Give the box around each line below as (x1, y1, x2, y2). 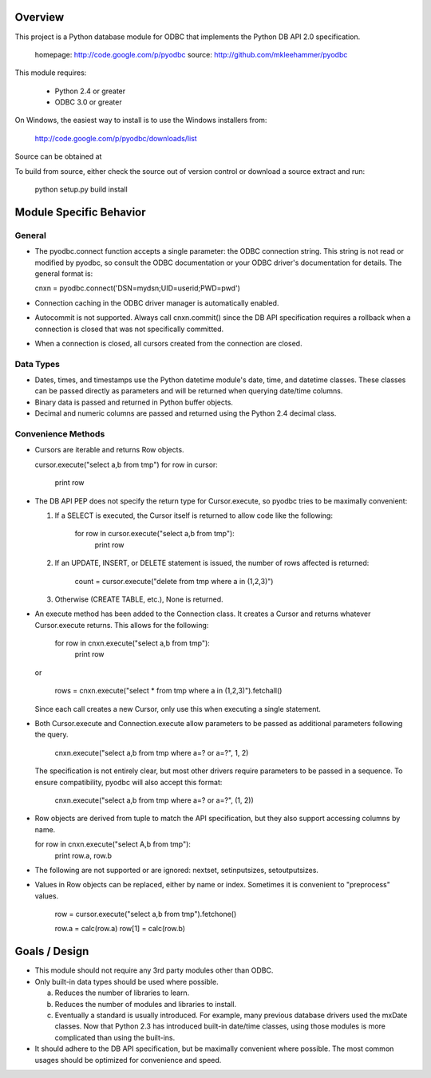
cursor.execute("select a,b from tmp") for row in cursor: (34, 460, 219, 469)
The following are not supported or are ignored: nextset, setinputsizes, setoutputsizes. (34, 865, 319, 875)
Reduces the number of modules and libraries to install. (54, 999, 237, 1009)
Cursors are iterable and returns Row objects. (34, 445, 184, 455)
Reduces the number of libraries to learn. (54, 988, 190, 997)
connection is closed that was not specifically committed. (34, 324, 224, 334)
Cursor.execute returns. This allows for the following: (34, 620, 209, 630)
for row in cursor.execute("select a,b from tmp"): (74, 529, 235, 539)
